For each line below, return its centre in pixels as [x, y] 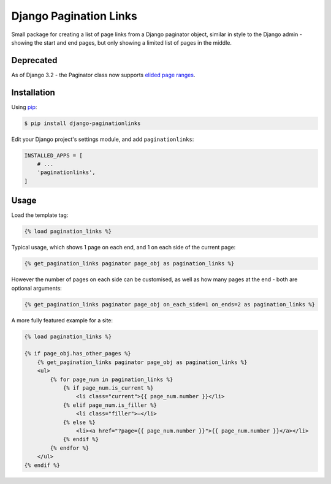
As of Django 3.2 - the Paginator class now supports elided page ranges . [103, 75]
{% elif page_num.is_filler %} [110, 405]
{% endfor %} [70, 448]
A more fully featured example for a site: [62, 320]
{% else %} [79, 422]
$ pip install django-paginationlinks [82, 123]
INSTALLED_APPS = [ [53, 155]
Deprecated [34, 60]
